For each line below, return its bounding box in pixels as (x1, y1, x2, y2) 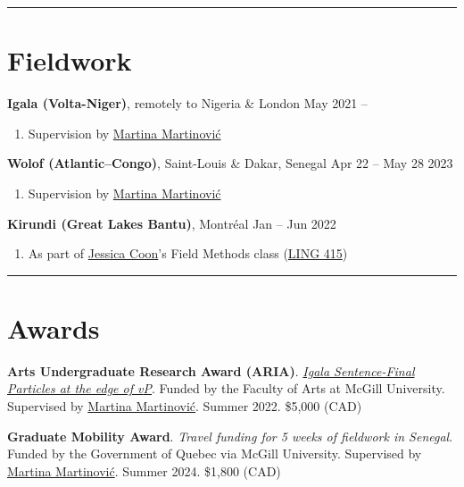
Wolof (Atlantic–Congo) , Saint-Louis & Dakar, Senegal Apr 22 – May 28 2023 (7, 154, 453, 172)
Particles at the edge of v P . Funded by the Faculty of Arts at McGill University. (7, 379, 445, 398)
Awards (7, 309, 100, 346)
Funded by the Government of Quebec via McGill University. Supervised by (7, 444, 422, 463)
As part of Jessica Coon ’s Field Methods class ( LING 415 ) (28, 244, 348, 263)
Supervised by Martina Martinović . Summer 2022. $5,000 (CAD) (7, 397, 362, 415)
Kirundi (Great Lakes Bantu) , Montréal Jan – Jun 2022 (7, 214, 336, 232)
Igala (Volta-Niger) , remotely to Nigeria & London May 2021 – (7, 94, 368, 113)
